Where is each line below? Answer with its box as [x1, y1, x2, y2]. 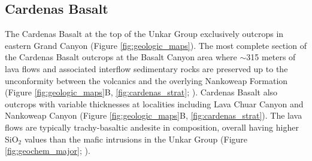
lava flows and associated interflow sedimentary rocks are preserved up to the [5, 62, 288, 75]
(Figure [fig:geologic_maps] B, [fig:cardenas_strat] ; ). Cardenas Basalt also [5, 86, 278, 98]
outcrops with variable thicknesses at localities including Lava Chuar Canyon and [5, 97, 304, 110]
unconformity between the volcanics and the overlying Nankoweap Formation [5, 74, 288, 86]
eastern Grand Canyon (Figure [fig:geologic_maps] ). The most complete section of [5, 39, 307, 51]
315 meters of [246, 51, 296, 63]
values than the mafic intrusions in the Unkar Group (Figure [24, 132, 248, 145]
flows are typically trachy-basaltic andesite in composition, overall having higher [5, 120, 299, 133]
